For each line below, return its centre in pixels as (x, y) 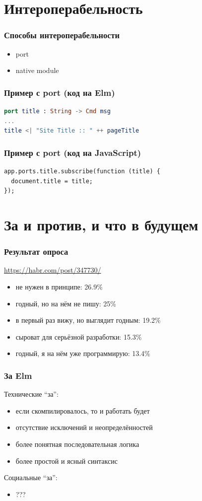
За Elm (18, 375)
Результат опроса (36, 251)
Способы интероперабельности (62, 35)
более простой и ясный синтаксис (67, 461)
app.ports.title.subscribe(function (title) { (82, 171)
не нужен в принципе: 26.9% (59, 286)
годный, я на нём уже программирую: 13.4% (83, 353)
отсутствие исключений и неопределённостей (84, 427)
